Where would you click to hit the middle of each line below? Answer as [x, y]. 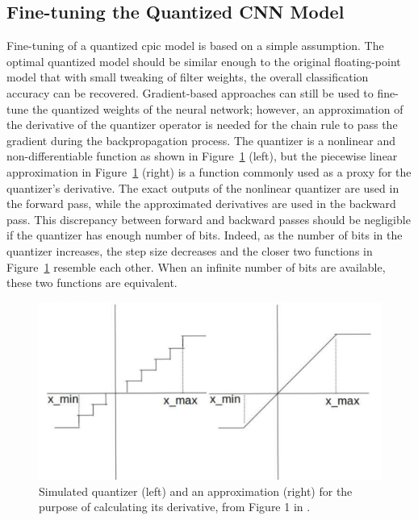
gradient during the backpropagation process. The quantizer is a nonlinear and [201, 140]
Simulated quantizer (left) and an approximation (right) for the [196, 491]
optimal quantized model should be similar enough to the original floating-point [204, 61]
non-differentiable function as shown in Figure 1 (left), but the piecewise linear [202, 156]
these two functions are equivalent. [92, 283]
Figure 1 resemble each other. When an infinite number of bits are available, [196, 266]
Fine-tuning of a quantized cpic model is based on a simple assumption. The [195, 46]
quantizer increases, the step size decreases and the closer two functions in [190, 250]
